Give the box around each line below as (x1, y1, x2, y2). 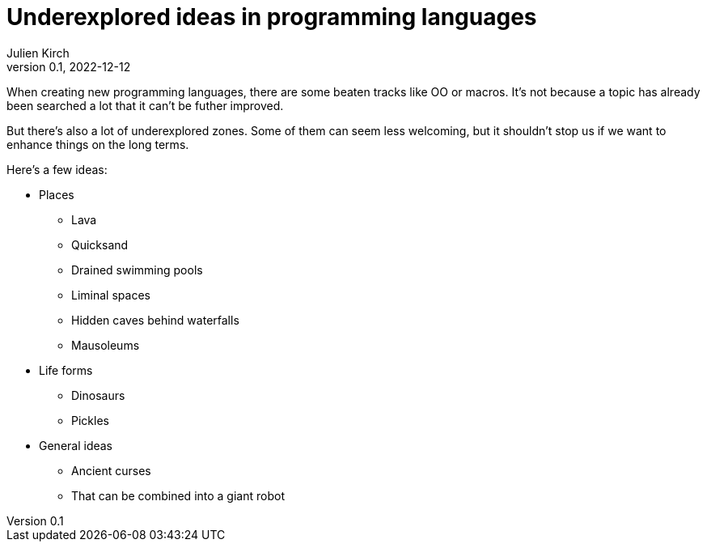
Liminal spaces (71, 287, 150, 302)
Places (39, 187, 74, 202)
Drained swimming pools (71, 262, 203, 277)
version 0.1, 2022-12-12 (6, 59, 131, 74)
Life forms (39, 363, 93, 377)
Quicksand (71, 237, 129, 252)
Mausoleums (71, 338, 140, 352)
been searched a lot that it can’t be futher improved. (6, 98, 284, 113)
